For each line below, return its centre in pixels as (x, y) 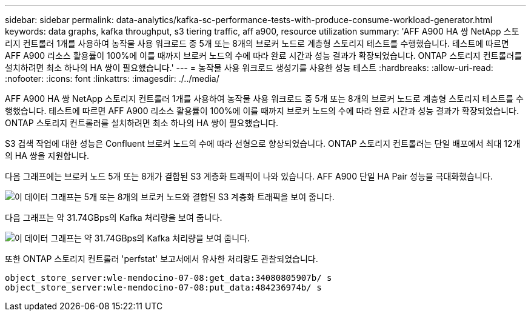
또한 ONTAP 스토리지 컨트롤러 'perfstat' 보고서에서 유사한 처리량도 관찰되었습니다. (162, 259)
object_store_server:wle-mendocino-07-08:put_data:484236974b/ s (163, 287)
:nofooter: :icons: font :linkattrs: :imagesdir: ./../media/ (112, 79)
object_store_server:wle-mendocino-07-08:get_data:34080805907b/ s (169, 278)
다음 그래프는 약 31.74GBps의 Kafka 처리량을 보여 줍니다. (114, 217)
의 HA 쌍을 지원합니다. (47, 156)
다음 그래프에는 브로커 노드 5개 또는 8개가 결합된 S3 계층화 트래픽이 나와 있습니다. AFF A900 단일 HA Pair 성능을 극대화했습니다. (249, 176)
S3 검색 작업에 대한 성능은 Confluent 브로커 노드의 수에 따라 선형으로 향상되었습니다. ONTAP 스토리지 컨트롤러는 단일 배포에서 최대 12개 (263, 143)
